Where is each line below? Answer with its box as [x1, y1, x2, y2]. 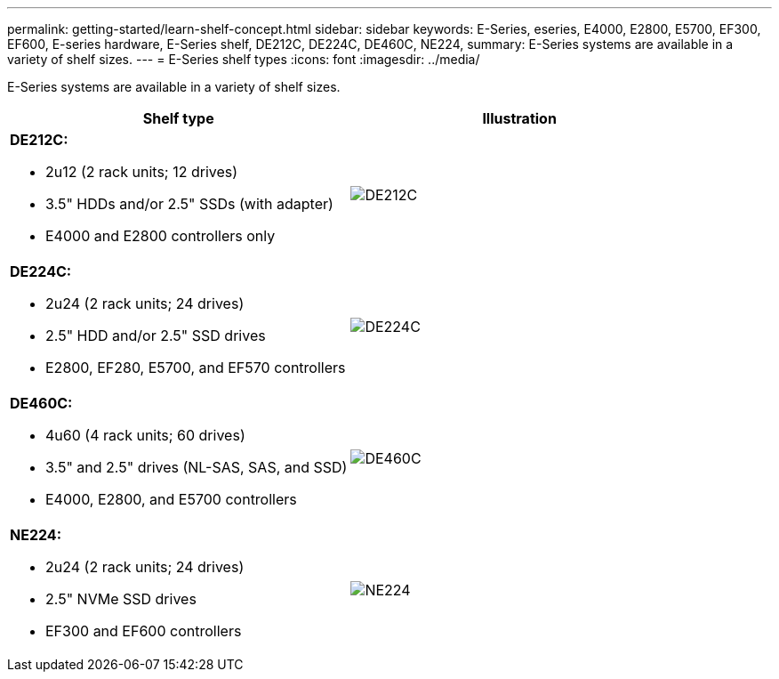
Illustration [482, 109, 557, 127]
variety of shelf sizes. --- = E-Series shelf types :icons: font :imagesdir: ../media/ [7, 52, 480, 67]
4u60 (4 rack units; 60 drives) [45, 426, 245, 444]
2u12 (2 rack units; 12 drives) [45, 163, 238, 181]
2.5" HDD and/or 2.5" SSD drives [45, 327, 266, 344]
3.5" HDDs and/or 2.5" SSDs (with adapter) [45, 195, 333, 213]
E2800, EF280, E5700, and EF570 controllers [45, 359, 346, 376]
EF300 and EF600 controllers [45, 622, 242, 640]
